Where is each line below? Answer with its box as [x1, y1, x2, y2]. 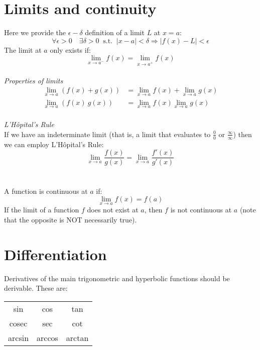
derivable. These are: [4, 283, 68, 293]
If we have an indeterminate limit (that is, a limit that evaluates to [4, 129, 211, 139]
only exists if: [50, 44, 91, 55]
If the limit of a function [4, 204, 79, 215]
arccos [37, 331, 58, 343]
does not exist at [87, 204, 139, 215]
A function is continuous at [4, 185, 88, 196]
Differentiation [4, 244, 107, 264]
